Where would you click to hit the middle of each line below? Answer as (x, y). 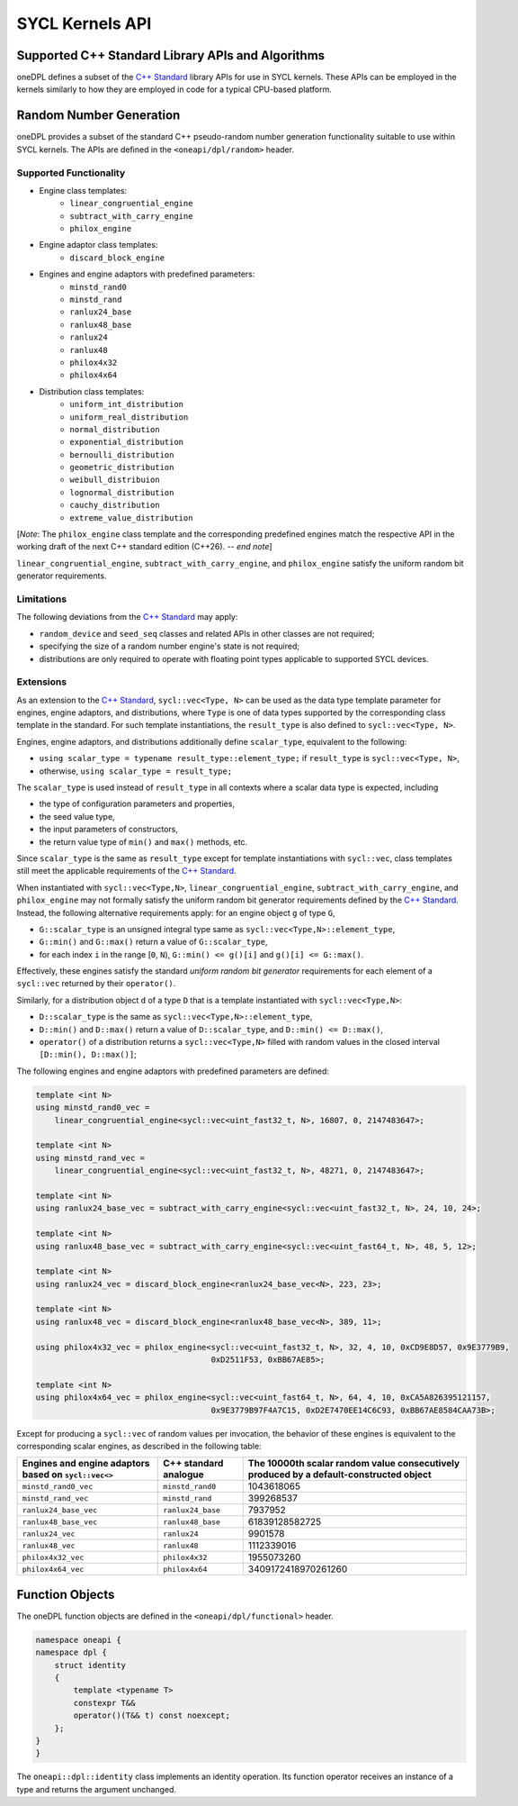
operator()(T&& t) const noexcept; (152, 1715)
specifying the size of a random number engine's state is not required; (170, 646)
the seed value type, (77, 816)
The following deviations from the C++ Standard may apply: (127, 617)
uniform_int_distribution (127, 404)
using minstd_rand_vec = (90, 1158)
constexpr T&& (104, 1703)
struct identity (90, 1665)
